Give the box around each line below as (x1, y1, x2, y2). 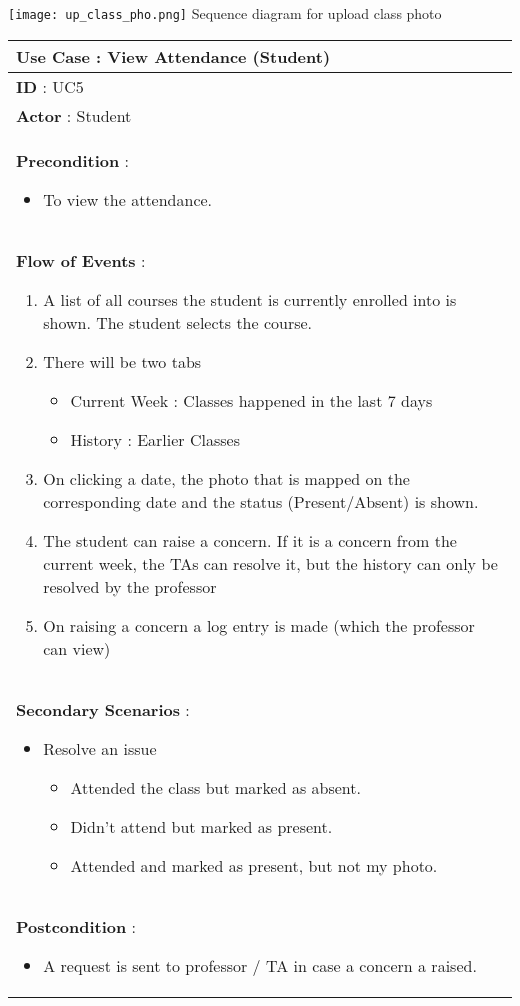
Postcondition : (16, 914, 137, 938)
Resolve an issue (43, 736, 157, 760)
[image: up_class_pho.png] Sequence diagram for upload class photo (8, 3, 442, 23)
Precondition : (16, 148, 129, 172)
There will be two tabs (43, 349, 202, 373)
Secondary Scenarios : (16, 697, 190, 721)
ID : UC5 (16, 74, 84, 98)
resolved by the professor (43, 574, 217, 598)
